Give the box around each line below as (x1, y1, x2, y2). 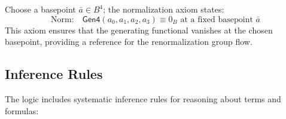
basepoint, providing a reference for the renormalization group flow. (5, 35, 252, 48)
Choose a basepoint (5, 3, 76, 15)
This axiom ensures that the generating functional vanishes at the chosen (5, 23, 273, 36)
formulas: (5, 104, 39, 117)
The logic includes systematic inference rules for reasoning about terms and (5, 92, 281, 105)
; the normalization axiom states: (103, 3, 224, 15)
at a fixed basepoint (180, 15, 253, 24)
